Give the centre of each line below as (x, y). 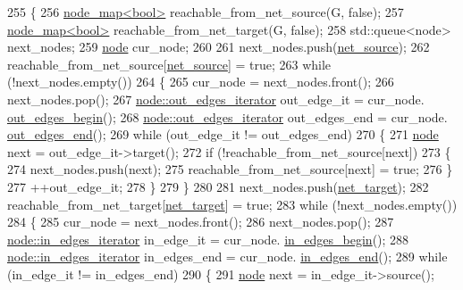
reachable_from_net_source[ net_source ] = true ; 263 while (169, 64)
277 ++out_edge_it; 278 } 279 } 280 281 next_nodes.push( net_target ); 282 (218, 186)
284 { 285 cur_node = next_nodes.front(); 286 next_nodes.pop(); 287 (201, 222)
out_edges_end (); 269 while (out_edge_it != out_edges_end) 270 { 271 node (223, 134)
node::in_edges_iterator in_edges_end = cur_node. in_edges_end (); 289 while (227, 257)
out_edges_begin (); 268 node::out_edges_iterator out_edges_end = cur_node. (227, 116)
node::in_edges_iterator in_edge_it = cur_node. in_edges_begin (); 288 (208, 239)
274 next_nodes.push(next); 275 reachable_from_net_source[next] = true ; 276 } (230, 169)
